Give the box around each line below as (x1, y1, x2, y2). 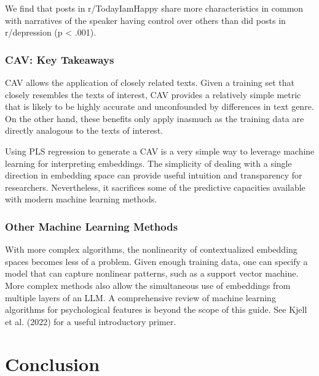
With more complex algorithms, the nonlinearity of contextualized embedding (5, 243, 297, 256)
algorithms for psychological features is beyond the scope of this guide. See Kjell (5, 303, 307, 316)
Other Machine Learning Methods (5, 218, 178, 234)
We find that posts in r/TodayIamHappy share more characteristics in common (5, 2, 304, 14)
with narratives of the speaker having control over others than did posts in (5, 13, 286, 26)
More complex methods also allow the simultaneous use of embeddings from (5, 278, 291, 291)
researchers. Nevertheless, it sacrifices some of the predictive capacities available (5, 180, 305, 193)
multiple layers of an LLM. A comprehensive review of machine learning (5, 291, 276, 304)
